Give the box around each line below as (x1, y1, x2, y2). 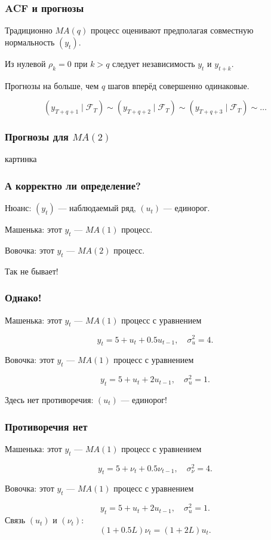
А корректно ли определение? (5, 178, 141, 193)
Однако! (5, 290, 42, 305)
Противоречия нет (5, 419, 88, 434)
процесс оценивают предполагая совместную (90, 24, 254, 36)
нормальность (5, 35, 55, 48)
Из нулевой (5, 57, 46, 69)
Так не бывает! (5, 264, 58, 277)
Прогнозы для (5, 129, 69, 144)
